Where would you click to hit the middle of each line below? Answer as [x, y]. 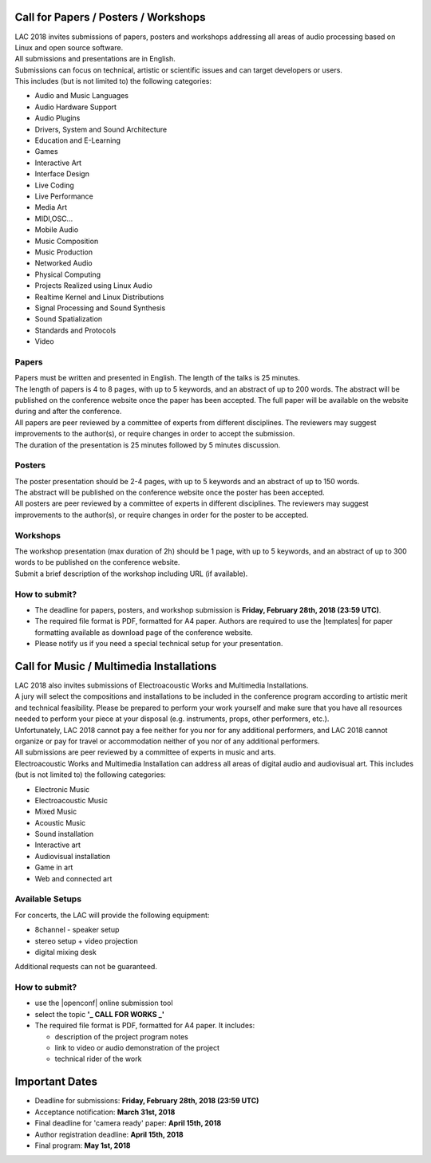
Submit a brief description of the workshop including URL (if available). [131, 574]
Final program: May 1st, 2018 [83, 1145]
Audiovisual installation [73, 856]
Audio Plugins [57, 118]
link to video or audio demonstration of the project [137, 1048]
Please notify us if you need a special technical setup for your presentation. [159, 644]
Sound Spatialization [69, 319]
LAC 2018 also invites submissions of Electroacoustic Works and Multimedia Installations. [162, 685]
